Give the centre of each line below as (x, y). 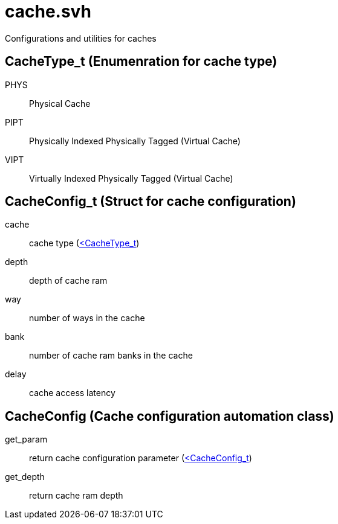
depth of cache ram (68, 281)
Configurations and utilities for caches (81, 38)
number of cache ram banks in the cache (111, 356)
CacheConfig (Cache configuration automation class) (170, 416)
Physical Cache (60, 103)
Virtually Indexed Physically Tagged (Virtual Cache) (131, 178)
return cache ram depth (76, 496)
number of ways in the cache (87, 318)
